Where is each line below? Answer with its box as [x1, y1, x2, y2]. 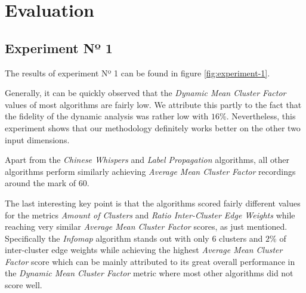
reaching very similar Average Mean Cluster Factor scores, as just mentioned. [5, 220, 288, 233]
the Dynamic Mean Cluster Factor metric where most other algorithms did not [5, 267, 293, 279]
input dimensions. [5, 133, 70, 146]
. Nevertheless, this [226, 110, 296, 122]
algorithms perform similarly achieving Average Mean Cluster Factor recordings [5, 165, 296, 177]
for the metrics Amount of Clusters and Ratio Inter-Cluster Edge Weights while [5, 208, 295, 221]
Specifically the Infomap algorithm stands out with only [5, 232, 209, 244]
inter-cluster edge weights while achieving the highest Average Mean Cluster [5, 243, 283, 256]
